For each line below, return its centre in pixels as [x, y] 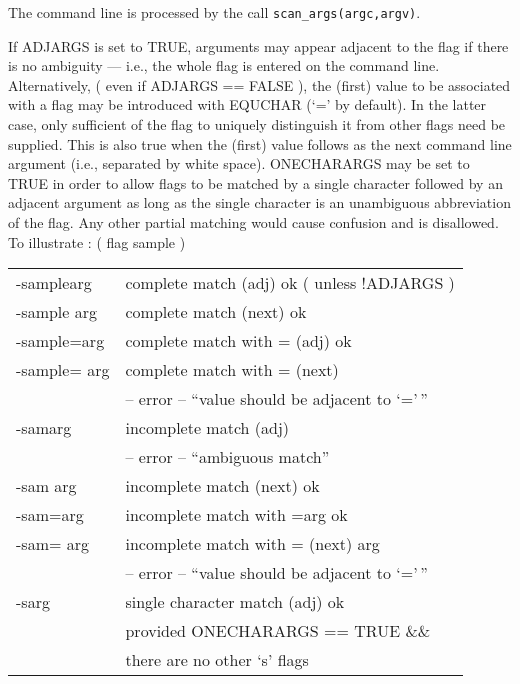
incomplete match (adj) [207, 428]
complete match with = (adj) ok [238, 341]
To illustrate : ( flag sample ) [97, 241]
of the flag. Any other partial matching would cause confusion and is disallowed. [253, 222]
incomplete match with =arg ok [236, 515]
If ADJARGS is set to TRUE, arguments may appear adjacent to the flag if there [258, 45]
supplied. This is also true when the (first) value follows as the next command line [260, 143]
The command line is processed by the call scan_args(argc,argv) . [214, 12]
